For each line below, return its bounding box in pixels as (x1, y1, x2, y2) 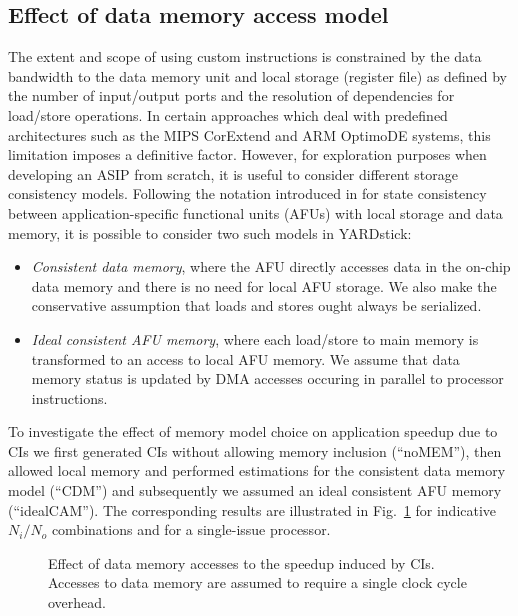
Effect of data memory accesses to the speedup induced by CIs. (48, 552, 435, 573)
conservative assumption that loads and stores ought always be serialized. (31, 295, 482, 316)
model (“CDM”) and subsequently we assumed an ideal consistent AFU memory (8, 480, 502, 501)
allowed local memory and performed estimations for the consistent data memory (8, 460, 506, 481)
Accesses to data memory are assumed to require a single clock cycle (48, 572, 467, 593)
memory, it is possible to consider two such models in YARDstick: (8, 222, 412, 243)
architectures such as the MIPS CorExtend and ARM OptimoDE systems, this (8, 124, 491, 145)
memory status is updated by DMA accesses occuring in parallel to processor (31, 368, 504, 389)
